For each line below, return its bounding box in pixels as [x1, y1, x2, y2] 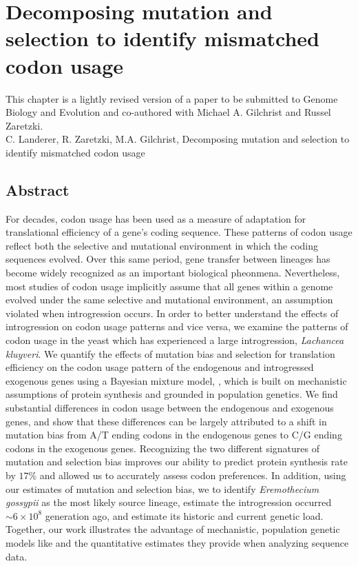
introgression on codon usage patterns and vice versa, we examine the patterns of [6, 319, 348, 334]
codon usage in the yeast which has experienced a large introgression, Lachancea [6, 333, 344, 347]
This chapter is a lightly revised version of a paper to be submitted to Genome [6, 91, 338, 105]
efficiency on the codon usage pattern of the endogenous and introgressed [6, 360, 314, 374]
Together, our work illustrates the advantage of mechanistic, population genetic [6, 522, 340, 536]
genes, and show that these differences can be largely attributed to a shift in [6, 414, 327, 428]
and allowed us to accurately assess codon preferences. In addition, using [39, 467, 346, 482]
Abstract [6, 179, 70, 200]
